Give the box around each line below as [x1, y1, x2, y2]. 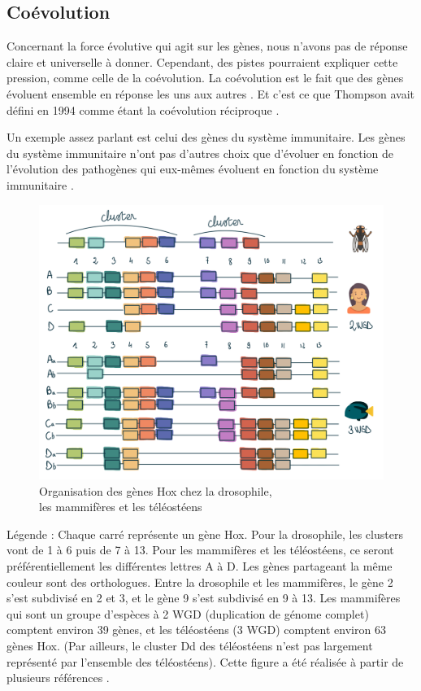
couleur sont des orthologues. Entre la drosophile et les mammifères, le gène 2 [7, 573, 393, 590]
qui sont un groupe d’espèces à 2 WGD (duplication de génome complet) [7, 605, 369, 622]
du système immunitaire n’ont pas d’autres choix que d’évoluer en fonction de [7, 144, 394, 161]
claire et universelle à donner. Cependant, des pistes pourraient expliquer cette [7, 53, 398, 70]
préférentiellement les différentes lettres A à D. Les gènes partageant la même [7, 557, 393, 574]
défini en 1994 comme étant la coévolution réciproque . [7, 101, 280, 118]
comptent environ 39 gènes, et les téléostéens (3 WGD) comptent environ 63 [7, 621, 386, 638]
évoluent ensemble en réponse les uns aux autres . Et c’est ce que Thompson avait [7, 85, 415, 102]
